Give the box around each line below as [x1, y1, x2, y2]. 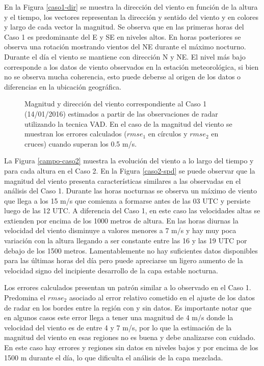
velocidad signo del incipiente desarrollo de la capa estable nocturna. [4, 265, 218, 275]
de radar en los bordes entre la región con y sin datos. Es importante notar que [4, 302, 252, 313]
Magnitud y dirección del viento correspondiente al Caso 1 [24, 98, 207, 109]
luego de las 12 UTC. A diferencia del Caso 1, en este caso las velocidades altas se [4, 205, 260, 216]
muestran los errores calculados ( [24, 128, 127, 139]
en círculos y [148, 128, 188, 139]
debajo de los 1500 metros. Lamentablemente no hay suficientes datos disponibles [4, 245, 258, 256]
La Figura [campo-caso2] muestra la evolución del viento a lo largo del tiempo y [4, 155, 254, 166]
